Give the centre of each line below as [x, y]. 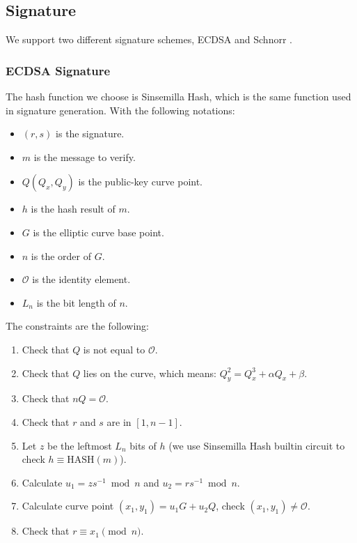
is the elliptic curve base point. [98, 232]
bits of [143, 445]
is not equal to [114, 349]
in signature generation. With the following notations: [120, 110]
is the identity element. [81, 279]
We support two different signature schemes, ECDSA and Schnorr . [149, 39]
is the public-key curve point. [141, 182]
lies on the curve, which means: [150, 373]
